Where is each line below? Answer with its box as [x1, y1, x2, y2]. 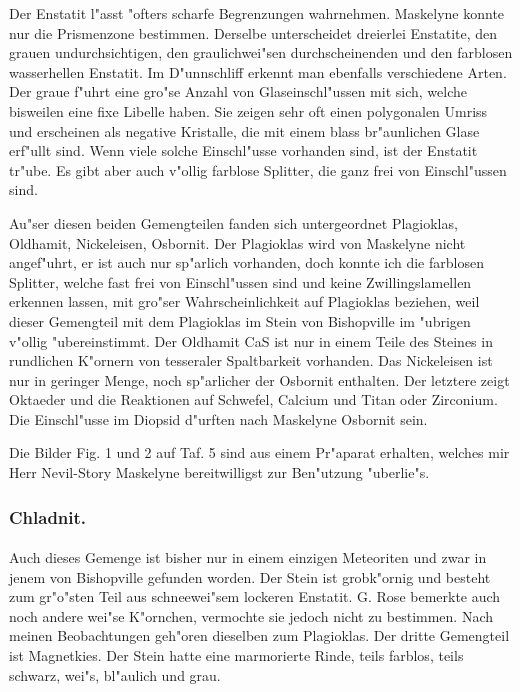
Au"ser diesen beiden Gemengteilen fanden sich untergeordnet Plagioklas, [9, 212, 458, 233]
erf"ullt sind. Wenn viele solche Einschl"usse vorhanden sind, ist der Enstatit [9, 140, 478, 161]
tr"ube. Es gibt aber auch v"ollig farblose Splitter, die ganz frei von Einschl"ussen [9, 159, 507, 180]
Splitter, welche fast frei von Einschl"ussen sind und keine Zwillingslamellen [9, 271, 472, 292]
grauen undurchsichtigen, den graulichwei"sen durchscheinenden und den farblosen [9, 42, 513, 63]
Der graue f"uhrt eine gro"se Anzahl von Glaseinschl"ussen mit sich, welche [9, 81, 467, 102]
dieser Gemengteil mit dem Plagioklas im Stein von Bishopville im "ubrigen [9, 310, 471, 331]
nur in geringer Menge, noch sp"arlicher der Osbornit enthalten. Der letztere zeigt [9, 369, 510, 390]
